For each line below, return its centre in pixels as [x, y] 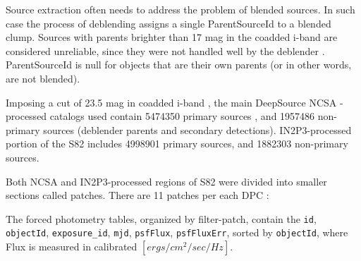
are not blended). [43, 78]
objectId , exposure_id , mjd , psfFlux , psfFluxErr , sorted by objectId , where [177, 232]
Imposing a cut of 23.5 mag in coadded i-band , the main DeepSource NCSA [171, 102]
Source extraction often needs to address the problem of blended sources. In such [180, 9]
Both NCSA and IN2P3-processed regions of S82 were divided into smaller [166, 181]
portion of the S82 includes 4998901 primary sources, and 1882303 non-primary [177, 144]
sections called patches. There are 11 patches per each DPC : [137, 195]
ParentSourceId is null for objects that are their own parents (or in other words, [179, 65]
